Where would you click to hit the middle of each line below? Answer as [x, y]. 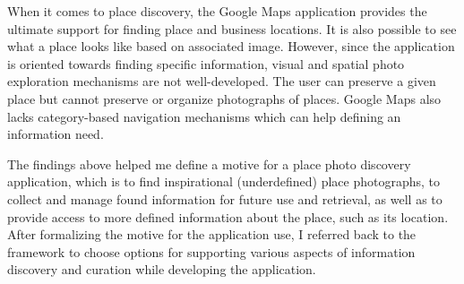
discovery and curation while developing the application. [162, 269]
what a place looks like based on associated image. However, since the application [231, 46]
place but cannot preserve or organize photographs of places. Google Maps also [224, 98]
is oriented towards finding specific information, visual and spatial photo [206, 63]
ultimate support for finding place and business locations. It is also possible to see [232, 28]
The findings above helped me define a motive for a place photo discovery [209, 164]
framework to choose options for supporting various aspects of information [211, 251]
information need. [56, 134]
